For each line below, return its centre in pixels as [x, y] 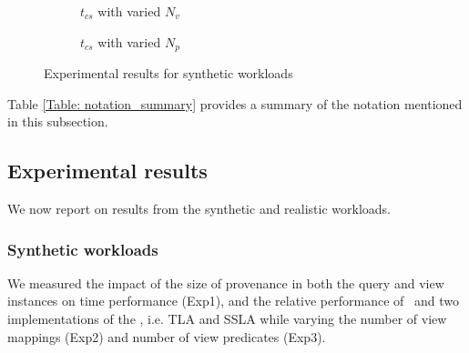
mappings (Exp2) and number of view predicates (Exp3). [167, 336]
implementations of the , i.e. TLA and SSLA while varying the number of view [227, 319]
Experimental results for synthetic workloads [168, 73]
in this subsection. [58, 121]
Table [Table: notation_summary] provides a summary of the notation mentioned [235, 103]
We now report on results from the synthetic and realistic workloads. [199, 209]
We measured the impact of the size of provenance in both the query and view [226, 282]
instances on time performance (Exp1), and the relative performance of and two [233, 301]
